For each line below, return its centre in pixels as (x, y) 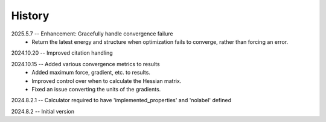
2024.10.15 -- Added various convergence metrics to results (85, 64)
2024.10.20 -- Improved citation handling (62, 53)
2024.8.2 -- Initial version (43, 111)
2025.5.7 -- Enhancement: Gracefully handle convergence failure (92, 34)
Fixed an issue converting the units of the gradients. (96, 89)
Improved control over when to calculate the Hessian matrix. (107, 81)
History (30, 16)
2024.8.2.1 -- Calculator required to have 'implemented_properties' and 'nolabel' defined (121, 100)
